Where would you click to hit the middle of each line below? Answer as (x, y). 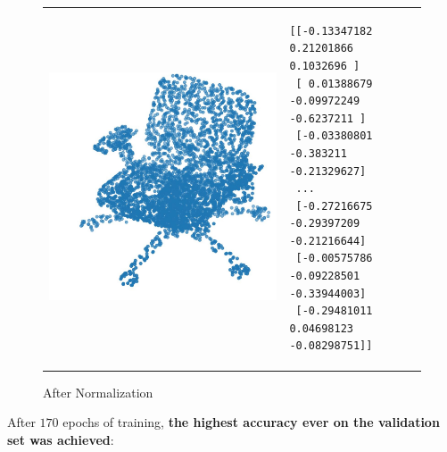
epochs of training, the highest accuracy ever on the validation (251, 422)
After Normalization (98, 392)
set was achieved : (61, 439)
